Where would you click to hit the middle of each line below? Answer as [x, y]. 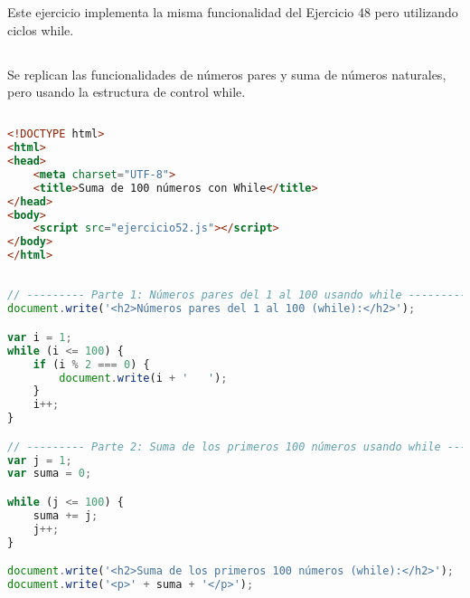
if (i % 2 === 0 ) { [91, 364]
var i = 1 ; [40, 337]
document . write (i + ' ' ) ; [143, 378]
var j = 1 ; [40, 460]
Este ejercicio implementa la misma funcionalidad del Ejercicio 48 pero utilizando [233, 12]
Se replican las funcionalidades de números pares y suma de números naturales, [227, 74]
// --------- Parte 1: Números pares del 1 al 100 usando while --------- [237, 295]
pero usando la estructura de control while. [127, 92]
